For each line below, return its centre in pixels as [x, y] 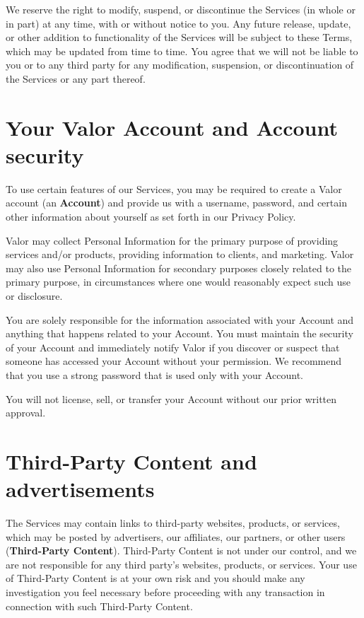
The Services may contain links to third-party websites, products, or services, [173, 523]
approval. [26, 413]
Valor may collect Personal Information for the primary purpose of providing [172, 240]
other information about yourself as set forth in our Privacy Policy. [151, 217]
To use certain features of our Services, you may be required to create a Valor [174, 188]
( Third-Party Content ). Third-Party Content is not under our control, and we [181, 550]
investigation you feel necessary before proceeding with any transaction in [165, 592]
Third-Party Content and [131, 461]
